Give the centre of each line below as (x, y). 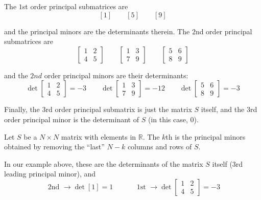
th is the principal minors (206, 136)
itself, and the (223, 109)
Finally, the (22, 109)
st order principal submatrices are (75, 6)
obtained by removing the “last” (54, 147)
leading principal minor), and (50, 174)
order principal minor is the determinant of (72, 119)
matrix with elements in (99, 136)
